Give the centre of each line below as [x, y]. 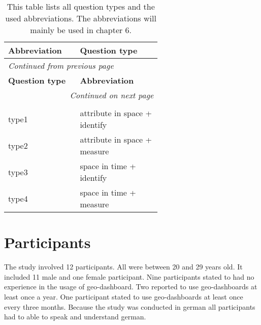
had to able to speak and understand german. [75, 317]
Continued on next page [112, 95]
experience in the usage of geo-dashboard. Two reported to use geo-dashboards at [131, 287]
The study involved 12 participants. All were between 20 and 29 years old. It [123, 267]
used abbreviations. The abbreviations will [81, 18]
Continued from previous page [61, 65]
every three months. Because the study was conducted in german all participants [130, 306]
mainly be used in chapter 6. [81, 30]
